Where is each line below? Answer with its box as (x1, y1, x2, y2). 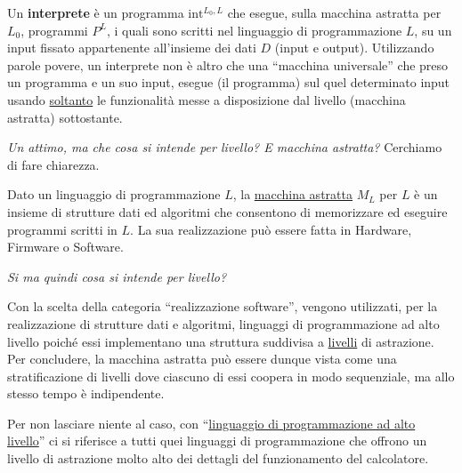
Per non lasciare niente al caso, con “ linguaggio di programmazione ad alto (7, 413, 416, 432)
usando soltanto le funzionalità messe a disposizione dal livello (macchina (7, 90, 406, 108)
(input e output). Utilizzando (274, 38, 434, 57)
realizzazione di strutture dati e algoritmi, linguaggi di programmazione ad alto (7, 314, 440, 333)
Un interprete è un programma (7, 4, 184, 21)
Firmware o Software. (7, 237, 124, 256)
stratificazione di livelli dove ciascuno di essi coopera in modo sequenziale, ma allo (7, 366, 455, 385)
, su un (414, 20, 452, 39)
